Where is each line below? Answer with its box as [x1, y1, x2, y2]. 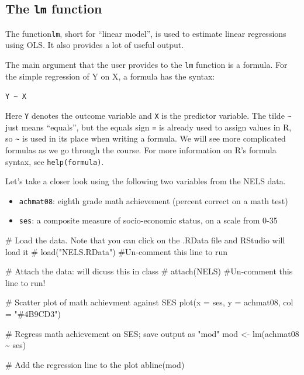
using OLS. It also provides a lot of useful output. [5, 39, 184, 51]
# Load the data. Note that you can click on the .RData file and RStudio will [5, 234, 285, 246]
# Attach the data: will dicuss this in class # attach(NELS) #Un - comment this [5, 265, 293, 277]
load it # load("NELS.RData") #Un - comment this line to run [5, 245, 228, 257]
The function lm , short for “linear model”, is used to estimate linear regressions [5, 27, 286, 39]
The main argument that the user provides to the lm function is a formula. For [5, 59, 288, 71]
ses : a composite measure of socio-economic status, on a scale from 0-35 [19, 214, 278, 226]
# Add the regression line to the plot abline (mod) [5, 358, 185, 370]
